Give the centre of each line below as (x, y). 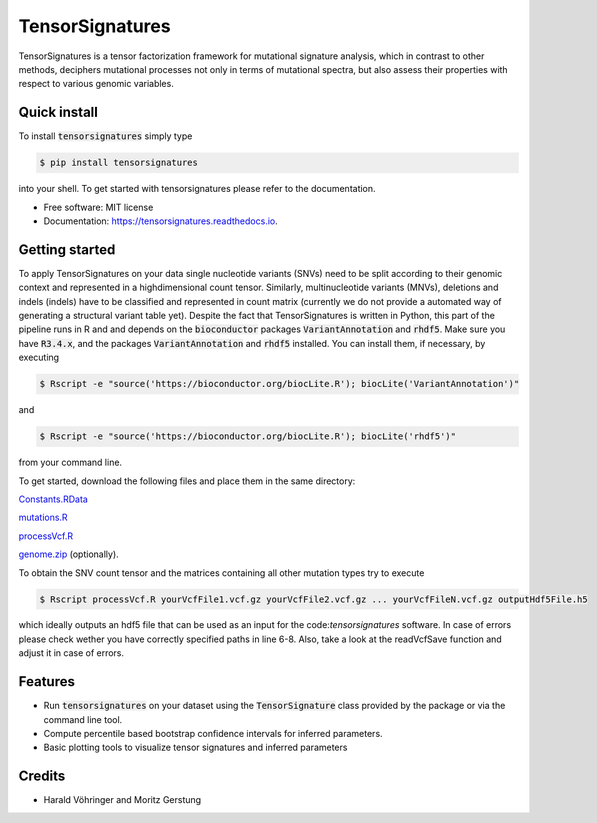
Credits (42, 776)
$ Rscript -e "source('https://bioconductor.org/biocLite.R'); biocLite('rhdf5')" (248, 436)
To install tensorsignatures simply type (105, 136)
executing (39, 357)
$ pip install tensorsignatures (119, 163)
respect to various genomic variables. (96, 84)
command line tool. (83, 719)
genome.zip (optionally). (68, 554)
